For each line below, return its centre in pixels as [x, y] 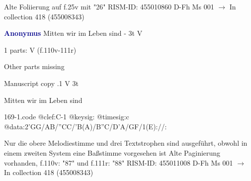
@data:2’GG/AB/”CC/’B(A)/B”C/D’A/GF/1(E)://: [85, 126]
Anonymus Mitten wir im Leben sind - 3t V [73, 33]
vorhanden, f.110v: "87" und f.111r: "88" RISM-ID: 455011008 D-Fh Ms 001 [119, 162]
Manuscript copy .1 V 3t [41, 83]
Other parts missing [34, 66]
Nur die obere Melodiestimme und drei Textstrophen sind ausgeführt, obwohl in [126, 143]
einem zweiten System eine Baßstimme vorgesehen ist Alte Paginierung [112, 152]
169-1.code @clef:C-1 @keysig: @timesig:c [67, 117]
